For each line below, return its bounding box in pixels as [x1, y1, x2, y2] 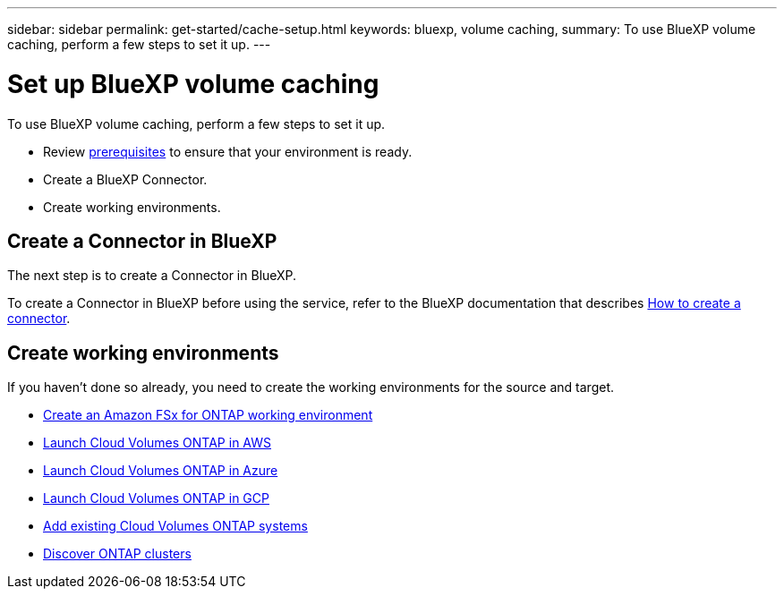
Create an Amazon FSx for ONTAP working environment [43, 407, 373, 423]
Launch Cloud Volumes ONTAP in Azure [43, 463, 278, 479]
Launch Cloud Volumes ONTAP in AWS [43, 435, 271, 451]
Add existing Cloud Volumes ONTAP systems [43, 518, 308, 534]
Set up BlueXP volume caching [7, 68, 379, 99]
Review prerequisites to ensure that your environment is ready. [43, 143, 413, 159]
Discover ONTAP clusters [43, 546, 192, 562]
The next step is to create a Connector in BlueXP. [7, 268, 297, 284]
